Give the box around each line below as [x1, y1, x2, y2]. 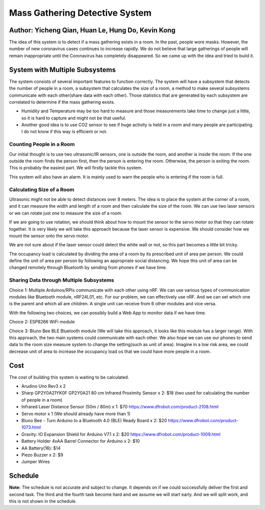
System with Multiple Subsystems [9, 65, 116, 74]
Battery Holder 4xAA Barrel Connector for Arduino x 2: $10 [21, 438, 140, 444]
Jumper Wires [21, 459, 50, 465]
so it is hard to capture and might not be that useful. [21, 115, 126, 121]
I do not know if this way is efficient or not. [21, 129, 107, 134]
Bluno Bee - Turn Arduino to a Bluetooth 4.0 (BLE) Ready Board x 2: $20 [21, 417, 167, 423]
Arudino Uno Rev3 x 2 [21, 383, 66, 389]
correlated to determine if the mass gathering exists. [9, 99, 115, 105]
